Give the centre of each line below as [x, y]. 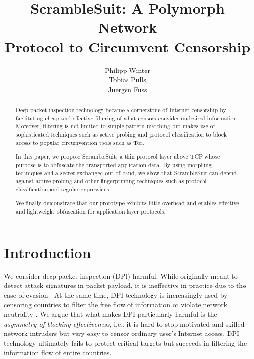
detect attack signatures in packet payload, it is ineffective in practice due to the [125, 285]
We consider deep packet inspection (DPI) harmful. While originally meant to [121, 275]
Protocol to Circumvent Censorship [127, 46]
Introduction [48, 252]
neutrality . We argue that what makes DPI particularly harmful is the [111, 314]
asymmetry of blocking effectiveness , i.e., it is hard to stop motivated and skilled [124, 323]
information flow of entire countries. [58, 352]
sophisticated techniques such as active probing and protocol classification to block [121, 134]
